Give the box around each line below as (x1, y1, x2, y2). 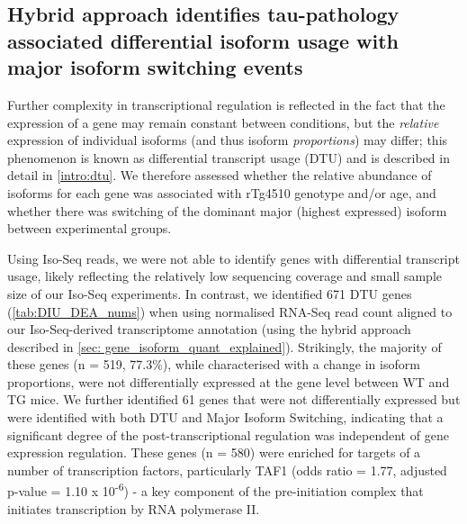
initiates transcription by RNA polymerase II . (7, 499, 260, 518)
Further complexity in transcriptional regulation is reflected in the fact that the (7, 95, 445, 113)
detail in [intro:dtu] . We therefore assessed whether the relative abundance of (7, 166, 432, 185)
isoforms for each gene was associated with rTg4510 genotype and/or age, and (7, 183, 436, 202)
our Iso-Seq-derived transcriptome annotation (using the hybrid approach (7, 320, 411, 339)
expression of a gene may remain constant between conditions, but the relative (7, 113, 439, 131)
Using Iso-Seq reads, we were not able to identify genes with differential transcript (7, 248, 460, 267)
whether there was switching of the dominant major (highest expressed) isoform (7, 201, 447, 220)
